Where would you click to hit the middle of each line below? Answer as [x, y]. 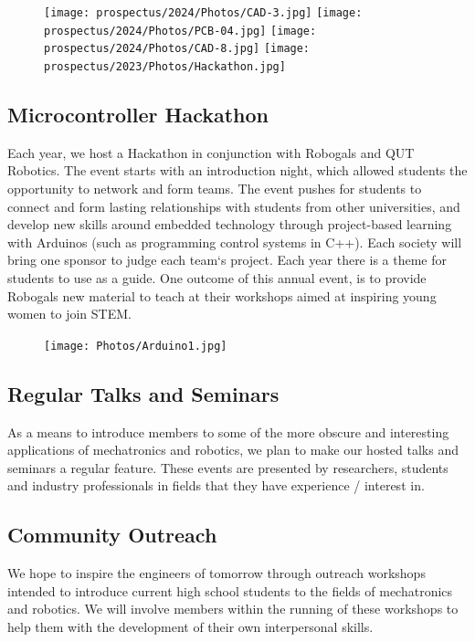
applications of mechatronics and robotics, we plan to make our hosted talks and [233, 450]
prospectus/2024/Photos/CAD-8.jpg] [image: [177, 49]
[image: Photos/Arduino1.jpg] [136, 346]
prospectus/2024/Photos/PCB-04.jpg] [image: [180, 31]
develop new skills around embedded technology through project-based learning [230, 224]
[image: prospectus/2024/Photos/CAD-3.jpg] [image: [203, 13]
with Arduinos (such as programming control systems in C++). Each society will [235, 242]
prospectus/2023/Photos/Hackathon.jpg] [165, 66]
